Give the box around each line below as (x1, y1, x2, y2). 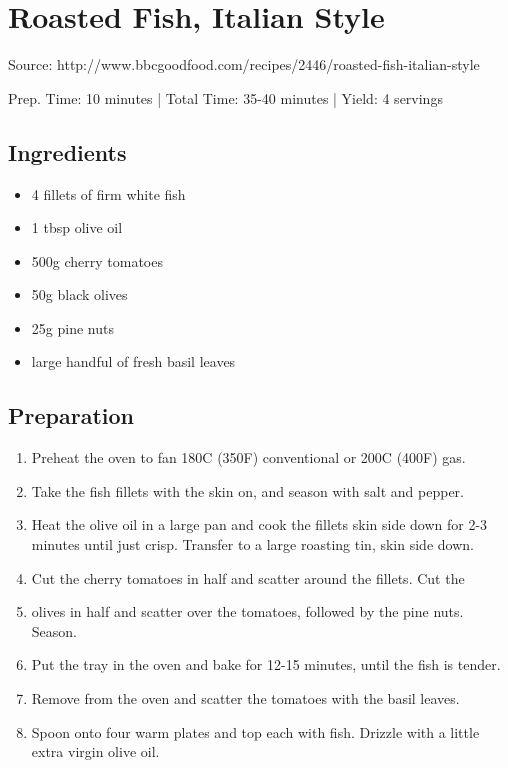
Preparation (8, 400, 134, 431)
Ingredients (8, 136, 127, 167)
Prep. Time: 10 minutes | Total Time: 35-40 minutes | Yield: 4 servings (8, 87, 443, 108)
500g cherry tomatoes (31, 250, 163, 271)
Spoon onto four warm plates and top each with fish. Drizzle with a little (31, 721, 480, 742)
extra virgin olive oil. (31, 741, 160, 762)
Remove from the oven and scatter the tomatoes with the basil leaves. (31, 688, 460, 709)
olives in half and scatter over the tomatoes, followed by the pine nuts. (31, 601, 464, 622)
